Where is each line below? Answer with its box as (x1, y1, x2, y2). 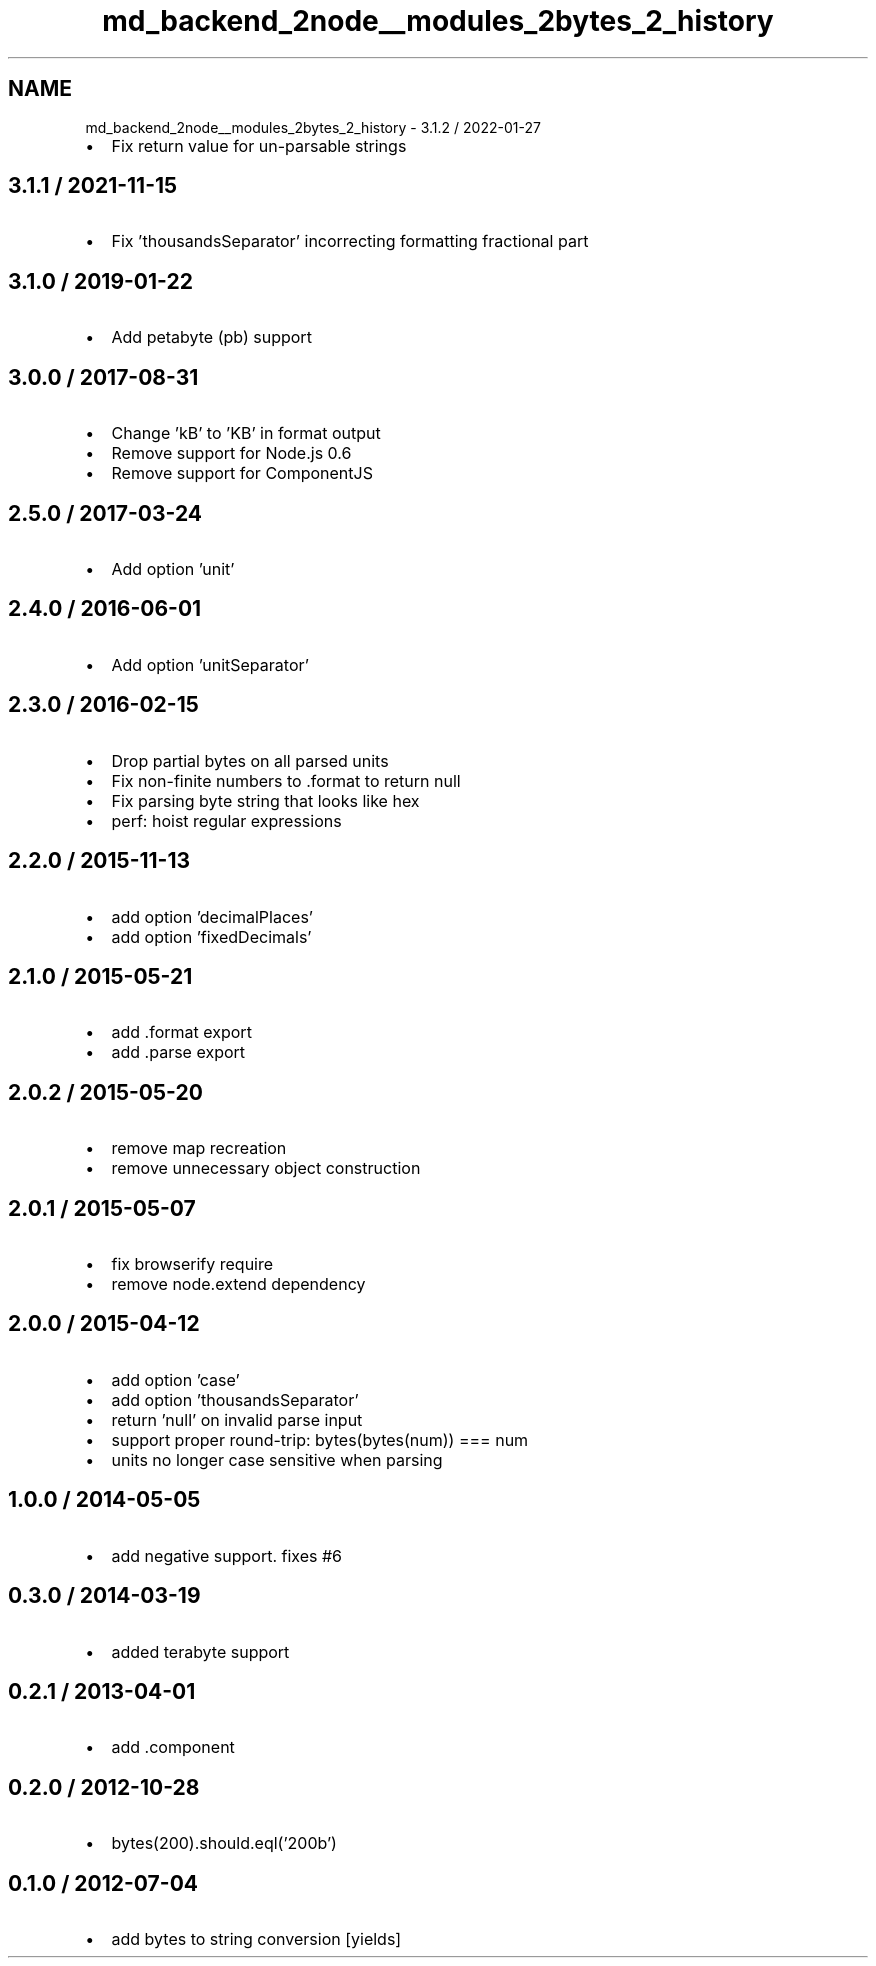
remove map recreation (111, 1138, 287, 1159)
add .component (111, 1737, 235, 1758)
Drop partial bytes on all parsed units (111, 750, 389, 771)
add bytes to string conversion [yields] (111, 1929, 402, 1950)
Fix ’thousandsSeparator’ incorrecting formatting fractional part (111, 231, 589, 252)
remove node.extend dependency (111, 1274, 366, 1295)
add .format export (111, 1022, 252, 1043)
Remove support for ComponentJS (111, 463, 373, 484)
